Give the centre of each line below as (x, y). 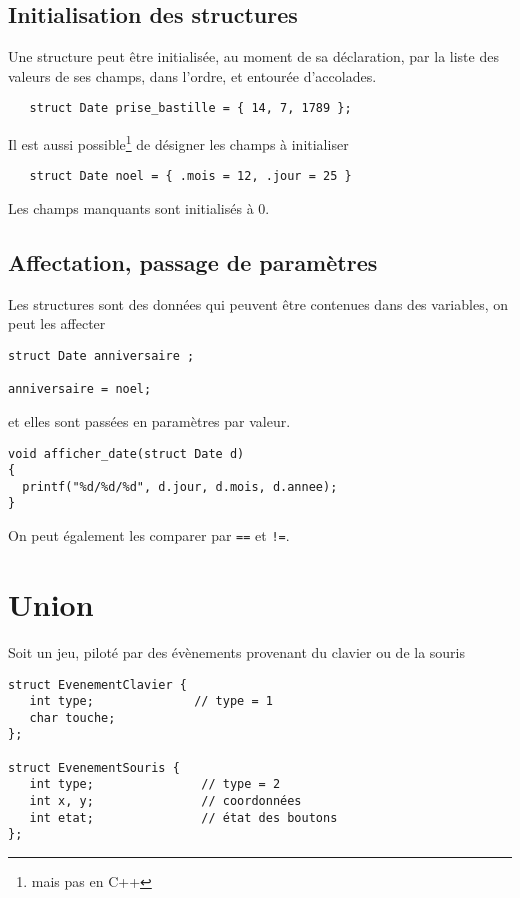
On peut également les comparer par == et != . (149, 535)
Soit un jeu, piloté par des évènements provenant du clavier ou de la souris (237, 651)
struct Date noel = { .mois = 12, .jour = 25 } (190, 176)
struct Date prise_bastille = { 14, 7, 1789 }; (190, 108)
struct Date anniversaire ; (101, 355)
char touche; (72, 717)
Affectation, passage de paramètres (193, 261)
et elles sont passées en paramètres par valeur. (149, 420)
